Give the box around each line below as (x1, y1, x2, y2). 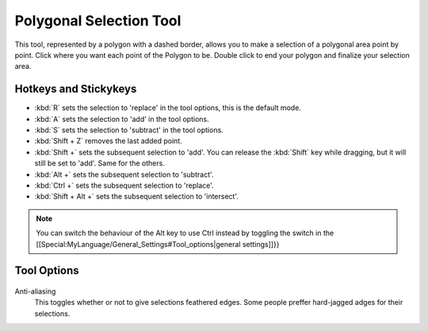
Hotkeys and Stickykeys (14, 82, 137, 96)
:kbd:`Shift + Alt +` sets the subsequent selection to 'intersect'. (34, 192, 239, 201)
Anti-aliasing (14, 286, 56, 296)
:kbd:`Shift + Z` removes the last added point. (34, 136, 182, 146)
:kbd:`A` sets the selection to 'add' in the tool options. (34, 114, 209, 124)
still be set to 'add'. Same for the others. (34, 158, 166, 168)
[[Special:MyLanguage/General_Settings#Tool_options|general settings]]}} (36, 239, 280, 249)
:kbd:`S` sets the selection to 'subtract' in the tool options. (34, 125, 224, 135)
